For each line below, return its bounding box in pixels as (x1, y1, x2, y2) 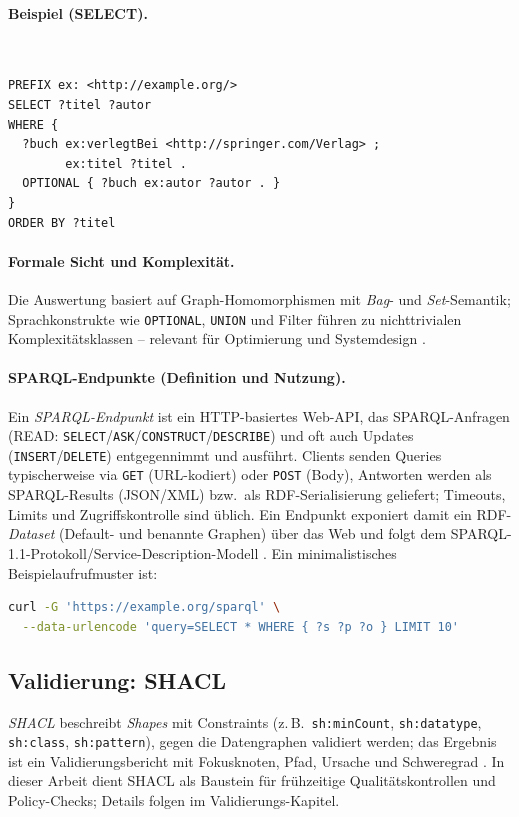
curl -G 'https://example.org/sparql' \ (8, 600, 281, 615)
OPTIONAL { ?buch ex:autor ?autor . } (22, 176, 281, 191)
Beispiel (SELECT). (8, 2, 148, 23)
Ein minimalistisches (271, 542, 397, 563)
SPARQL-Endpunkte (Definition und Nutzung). (8, 367, 346, 388)
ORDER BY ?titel (8, 215, 116, 230)
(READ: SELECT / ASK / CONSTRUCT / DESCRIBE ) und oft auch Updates (8, 425, 414, 446)
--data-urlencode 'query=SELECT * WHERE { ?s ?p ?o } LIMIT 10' (22, 619, 460, 634)
